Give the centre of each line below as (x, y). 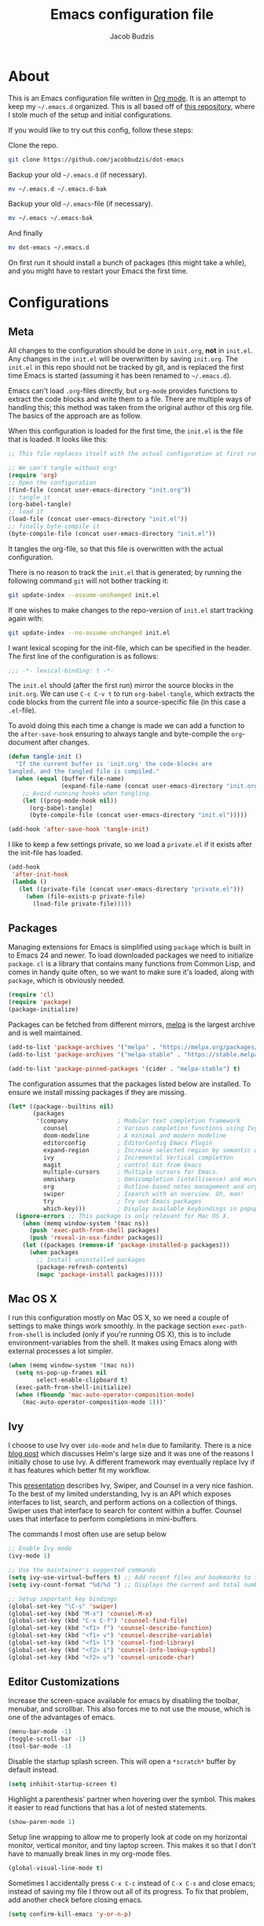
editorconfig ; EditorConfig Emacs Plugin (128, 1143)
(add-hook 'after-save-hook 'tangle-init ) (79, 829)
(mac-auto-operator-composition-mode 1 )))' (95, 1402)
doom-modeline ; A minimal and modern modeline (134, 1136)
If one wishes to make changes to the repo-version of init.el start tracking (131, 610)
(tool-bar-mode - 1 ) (40, 1747)
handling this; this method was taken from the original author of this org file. (131, 408)
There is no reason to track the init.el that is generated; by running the (125, 572)
